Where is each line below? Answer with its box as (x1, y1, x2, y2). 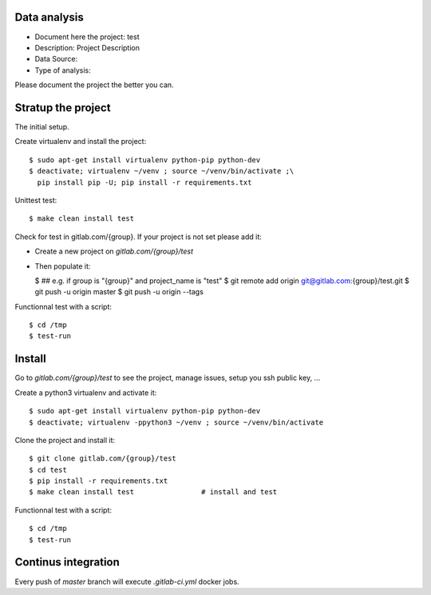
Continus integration (14, 556, 120, 569)
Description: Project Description (34, 42, 140, 52)
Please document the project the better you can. (14, 80, 175, 90)
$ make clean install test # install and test (29, 488, 278, 497)
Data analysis (14, 10, 84, 24)
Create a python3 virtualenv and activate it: (14, 388, 157, 397)
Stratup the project (14, 101, 111, 114)
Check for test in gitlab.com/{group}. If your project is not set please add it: (14, 232, 263, 242)
